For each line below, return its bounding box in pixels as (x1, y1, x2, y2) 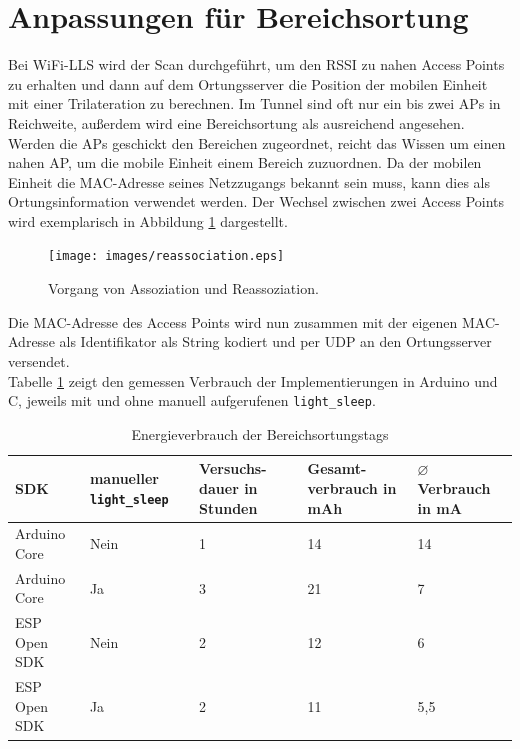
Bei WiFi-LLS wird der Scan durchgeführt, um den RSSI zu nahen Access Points (8, 54, 505, 75)
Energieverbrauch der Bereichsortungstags (131, 423, 389, 444)
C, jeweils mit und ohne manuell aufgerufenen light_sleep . (8, 390, 376, 411)
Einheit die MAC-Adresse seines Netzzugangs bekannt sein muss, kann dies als (8, 171, 491, 192)
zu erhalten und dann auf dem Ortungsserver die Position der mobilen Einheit (8, 73, 488, 94)
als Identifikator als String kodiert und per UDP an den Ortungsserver (59, 331, 492, 352)
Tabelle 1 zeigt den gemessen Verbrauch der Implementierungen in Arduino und (8, 370, 498, 391)
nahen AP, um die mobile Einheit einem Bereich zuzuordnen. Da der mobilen (8, 152, 482, 173)
